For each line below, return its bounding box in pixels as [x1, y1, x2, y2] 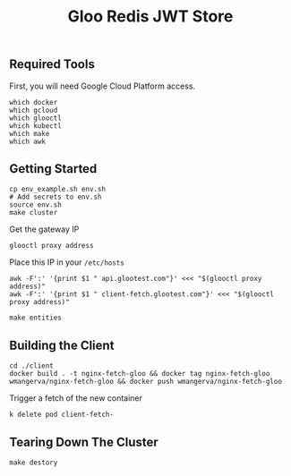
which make [9, 129, 50, 138]
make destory [9, 458, 58, 467]
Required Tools [9, 56, 96, 72]
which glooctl [9, 114, 63, 123]
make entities [9, 313, 63, 323]
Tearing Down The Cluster [9, 434, 158, 449]
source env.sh [9, 200, 63, 209]
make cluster [9, 208, 58, 217]
